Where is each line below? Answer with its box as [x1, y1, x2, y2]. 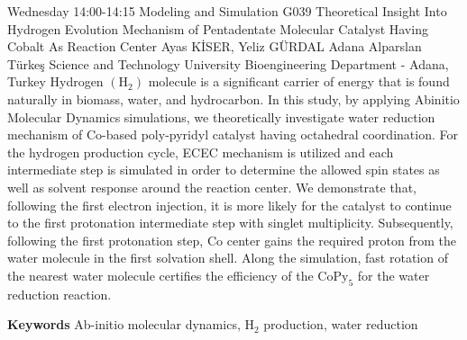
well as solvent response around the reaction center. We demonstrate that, [7, 177, 417, 196]
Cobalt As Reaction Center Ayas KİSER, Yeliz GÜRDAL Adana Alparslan [7, 37, 422, 56]
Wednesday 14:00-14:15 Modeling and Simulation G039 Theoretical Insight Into [7, 2, 447, 20]
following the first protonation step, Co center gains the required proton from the [7, 230, 456, 249]
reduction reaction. [7, 284, 112, 303]
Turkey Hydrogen [7, 72, 104, 91]
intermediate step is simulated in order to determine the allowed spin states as [7, 160, 440, 179]
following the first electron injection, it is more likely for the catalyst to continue [7, 195, 452, 214]
